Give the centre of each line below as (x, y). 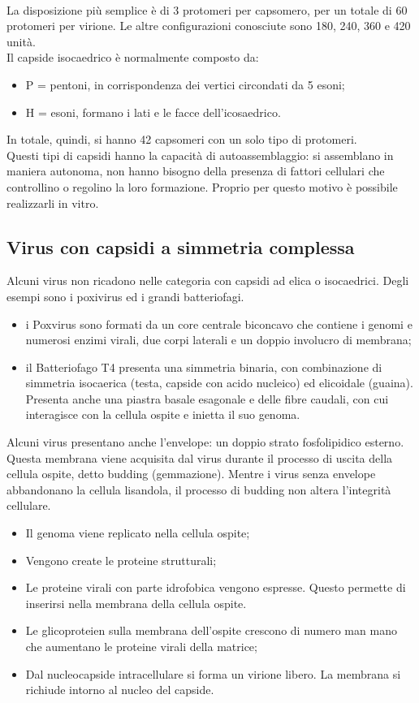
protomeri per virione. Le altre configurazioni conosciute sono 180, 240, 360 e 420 (209, 26)
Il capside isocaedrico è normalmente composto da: (133, 57)
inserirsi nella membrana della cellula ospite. (136, 603)
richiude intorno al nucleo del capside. (120, 690)
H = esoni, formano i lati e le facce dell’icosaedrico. (153, 112)
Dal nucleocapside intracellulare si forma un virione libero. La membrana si (213, 673)
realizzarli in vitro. (53, 203)
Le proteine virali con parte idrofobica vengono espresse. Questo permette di (216, 587)
